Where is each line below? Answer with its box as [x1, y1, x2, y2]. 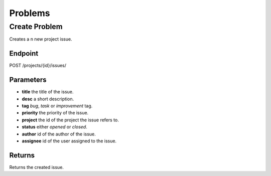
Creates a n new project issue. [9, 36, 72, 42]
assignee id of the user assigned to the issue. [22, 138, 117, 144]
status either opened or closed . [22, 124, 87, 130]
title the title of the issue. [22, 89, 74, 95]
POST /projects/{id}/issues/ [9, 63, 67, 69]
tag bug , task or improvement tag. [22, 103, 93, 109]
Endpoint [9, 49, 39, 58]
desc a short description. [22, 96, 74, 102]
